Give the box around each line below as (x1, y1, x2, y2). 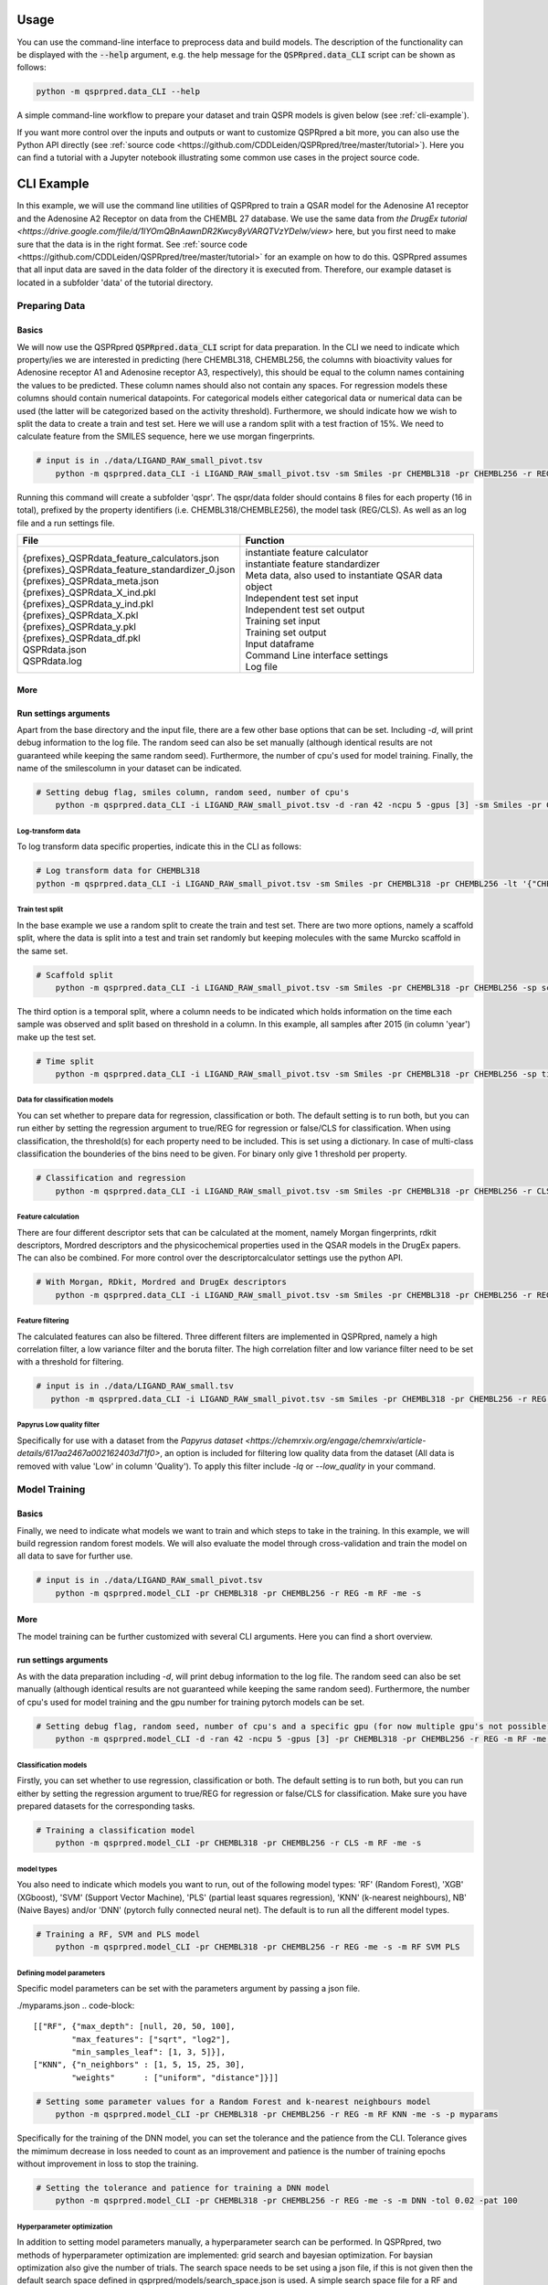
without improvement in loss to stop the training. (16, 2158, 199, 2169)
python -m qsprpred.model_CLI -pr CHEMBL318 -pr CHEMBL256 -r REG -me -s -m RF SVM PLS (55, 1942, 460, 1952)
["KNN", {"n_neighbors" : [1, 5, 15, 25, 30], (33, 2059, 246, 2070)
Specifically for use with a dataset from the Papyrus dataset (16, 1435, 244, 1446)
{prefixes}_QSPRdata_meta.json (22, 574, 160, 587)
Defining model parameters (16, 1968, 105, 1978)
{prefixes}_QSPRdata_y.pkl (22, 620, 137, 632)
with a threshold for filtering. (16, 1356, 124, 1367)
